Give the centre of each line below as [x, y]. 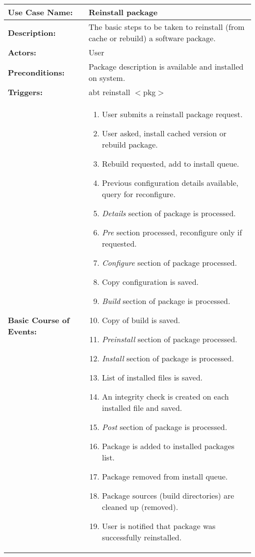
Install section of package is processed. [168, 358]
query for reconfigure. [139, 194]
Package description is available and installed [166, 66]
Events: [22, 331]
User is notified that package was [159, 526]
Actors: [22, 52]
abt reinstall [109, 92]
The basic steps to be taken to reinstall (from [166, 27]
